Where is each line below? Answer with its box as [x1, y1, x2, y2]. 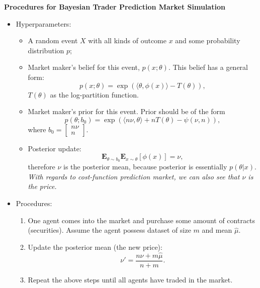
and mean [202, 225, 232, 235]
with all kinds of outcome [88, 35, 166, 46]
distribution [28, 45, 64, 55]
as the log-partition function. [50, 89, 139, 100]
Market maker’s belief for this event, [28, 62, 140, 72]
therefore [28, 161, 55, 172]
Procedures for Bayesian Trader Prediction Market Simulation [4, 2, 225, 12]
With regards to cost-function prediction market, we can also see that [28, 171, 240, 181]
